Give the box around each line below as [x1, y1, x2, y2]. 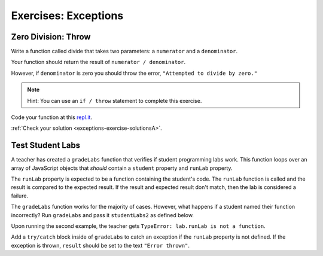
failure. [11, 192, 29, 199]
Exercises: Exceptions [11, 9, 124, 22]
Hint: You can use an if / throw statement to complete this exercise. [27, 97, 202, 104]
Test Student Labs [11, 141, 81, 151]
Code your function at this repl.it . [11, 114, 93, 121]
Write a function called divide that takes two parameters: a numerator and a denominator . [11, 48, 238, 55]
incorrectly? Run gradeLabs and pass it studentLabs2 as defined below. [11, 211, 194, 218]
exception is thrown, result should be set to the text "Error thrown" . [11, 242, 190, 249]
